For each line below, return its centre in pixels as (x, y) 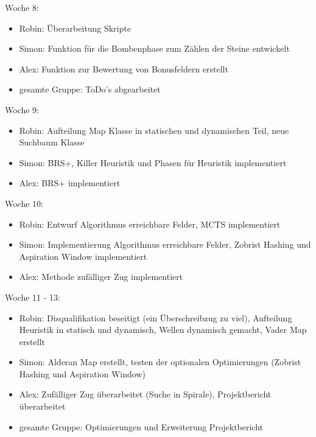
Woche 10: (24, 203)
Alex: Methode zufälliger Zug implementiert (101, 277)
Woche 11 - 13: (33, 297)
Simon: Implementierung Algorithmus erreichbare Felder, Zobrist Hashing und (165, 244)
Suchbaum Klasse (52, 142)
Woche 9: (22, 109)
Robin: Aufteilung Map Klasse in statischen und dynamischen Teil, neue (154, 130)
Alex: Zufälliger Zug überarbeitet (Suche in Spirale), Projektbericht (145, 394)
